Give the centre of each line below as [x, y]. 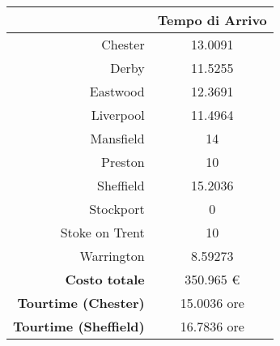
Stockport [117, 209]
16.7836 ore [212, 326]
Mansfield [117, 138]
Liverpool [118, 115]
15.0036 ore [212, 303]
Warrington [112, 256]
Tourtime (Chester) [81, 303]
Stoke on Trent [102, 232]
